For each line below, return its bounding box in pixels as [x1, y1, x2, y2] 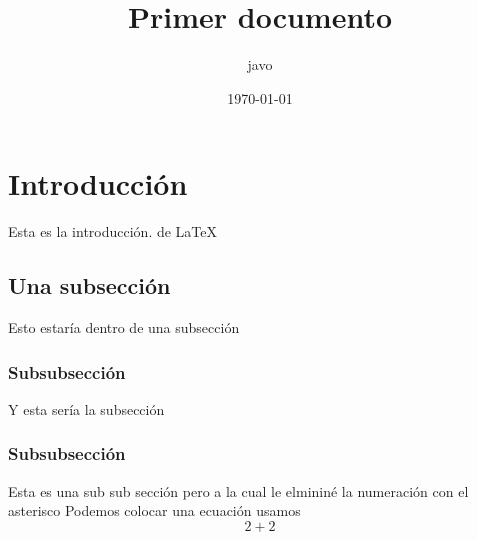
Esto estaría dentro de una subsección [8, 317, 240, 338]
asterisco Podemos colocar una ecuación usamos [8, 500, 301, 521]
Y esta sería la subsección [8, 398, 165, 419]
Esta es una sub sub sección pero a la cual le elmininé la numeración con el [8, 480, 469, 501]
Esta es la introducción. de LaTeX [8, 221, 218, 242]
